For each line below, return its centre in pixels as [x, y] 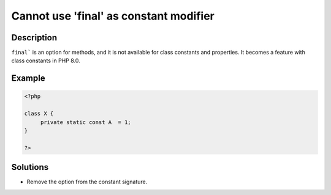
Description [34, 38]
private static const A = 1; [86, 122]
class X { [39, 114]
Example [28, 79]
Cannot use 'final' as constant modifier [113, 16]
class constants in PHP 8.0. [46, 61]
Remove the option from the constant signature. [87, 182]
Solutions [30, 167]
